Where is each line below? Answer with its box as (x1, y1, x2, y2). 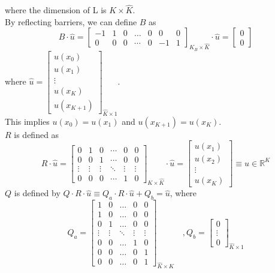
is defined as (14, 128, 59, 140)
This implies (5, 115, 50, 127)
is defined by (14, 187, 61, 199)
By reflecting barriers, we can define (5, 15, 137, 28)
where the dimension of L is (5, 4, 107, 16)
